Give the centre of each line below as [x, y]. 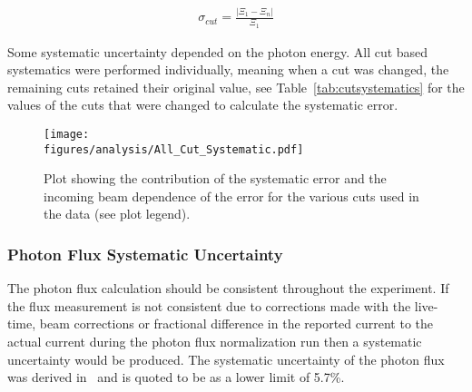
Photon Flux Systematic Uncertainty [145, 254]
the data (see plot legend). [117, 214]
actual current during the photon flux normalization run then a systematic [215, 342]
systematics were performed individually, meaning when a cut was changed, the [228, 69]
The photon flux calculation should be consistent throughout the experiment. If [228, 288]
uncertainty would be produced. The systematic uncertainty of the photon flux [226, 359]
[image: [67, 134]
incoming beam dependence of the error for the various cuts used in [231, 196]
